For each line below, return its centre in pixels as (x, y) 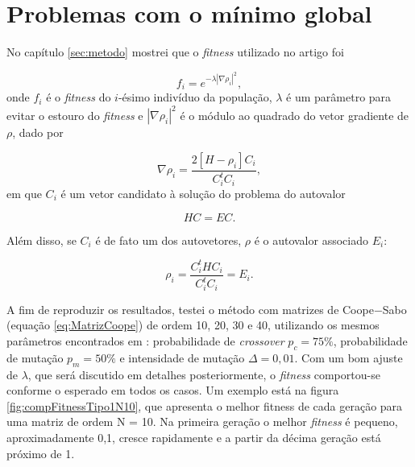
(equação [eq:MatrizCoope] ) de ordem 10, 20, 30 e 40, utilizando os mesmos (193, 325)
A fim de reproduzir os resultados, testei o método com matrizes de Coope (190, 309)
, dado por (38, 132)
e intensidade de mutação (182, 357)
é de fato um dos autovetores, (168, 240)
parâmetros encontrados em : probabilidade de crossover (145, 341)
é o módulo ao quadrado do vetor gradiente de (295, 115)
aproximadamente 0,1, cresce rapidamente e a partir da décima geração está (194, 438)
